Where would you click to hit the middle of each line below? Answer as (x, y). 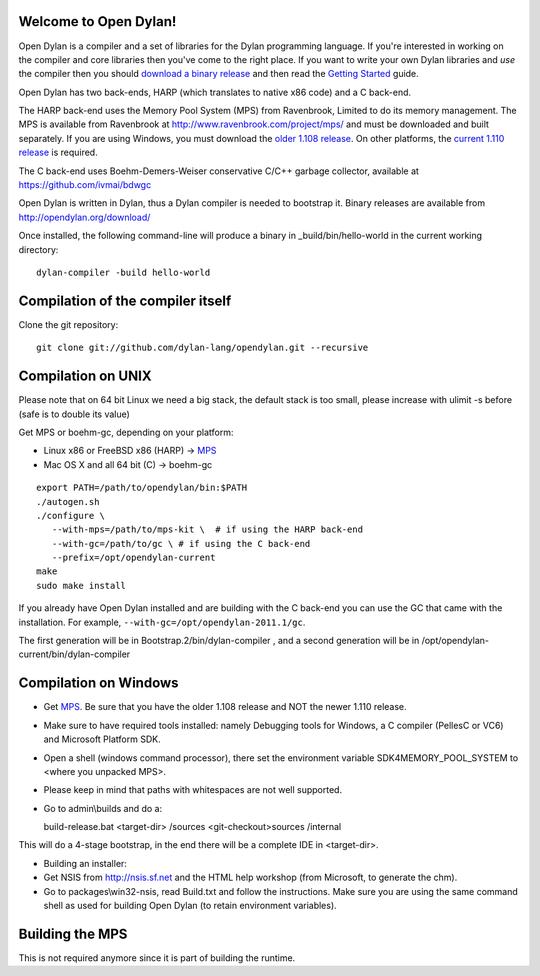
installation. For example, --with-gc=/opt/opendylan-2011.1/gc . (162, 622)
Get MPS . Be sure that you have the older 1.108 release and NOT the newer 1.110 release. (225, 707)
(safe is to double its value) (74, 414)
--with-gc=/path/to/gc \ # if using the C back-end (181, 543)
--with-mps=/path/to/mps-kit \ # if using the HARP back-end (207, 529)
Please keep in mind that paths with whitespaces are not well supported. (193, 790)
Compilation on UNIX (85, 376)
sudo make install (81, 585)
